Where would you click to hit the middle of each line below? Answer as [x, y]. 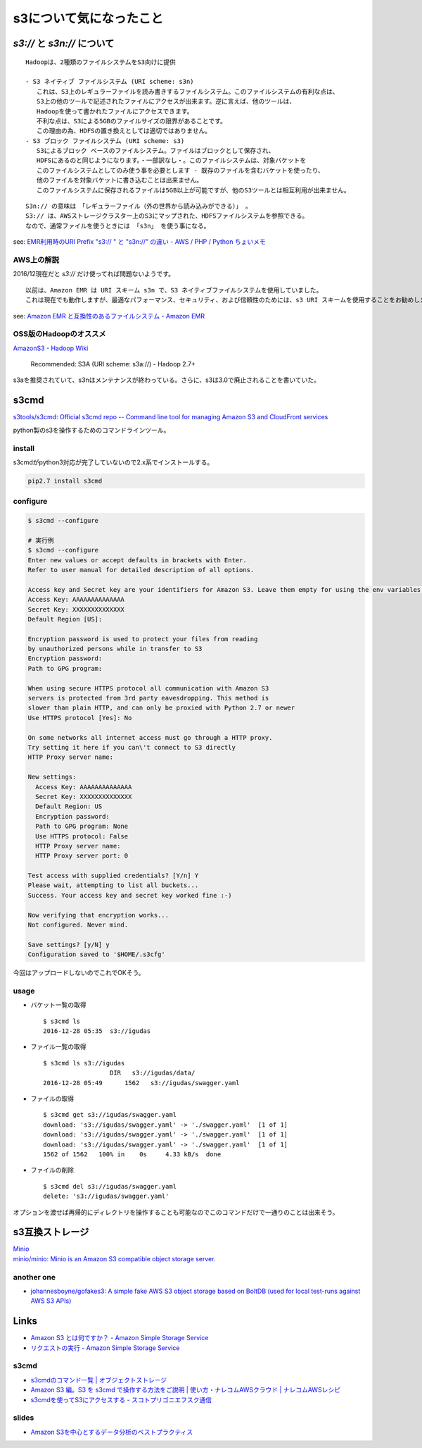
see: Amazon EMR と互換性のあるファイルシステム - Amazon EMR [109, 316]
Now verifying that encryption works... [98, 915]
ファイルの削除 [52, 1170]
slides [24, 1418]
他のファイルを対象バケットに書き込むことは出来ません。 [120, 180]
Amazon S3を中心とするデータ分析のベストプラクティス [112, 1432]
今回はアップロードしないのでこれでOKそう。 [79, 973]
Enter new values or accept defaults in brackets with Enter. [137, 560]
